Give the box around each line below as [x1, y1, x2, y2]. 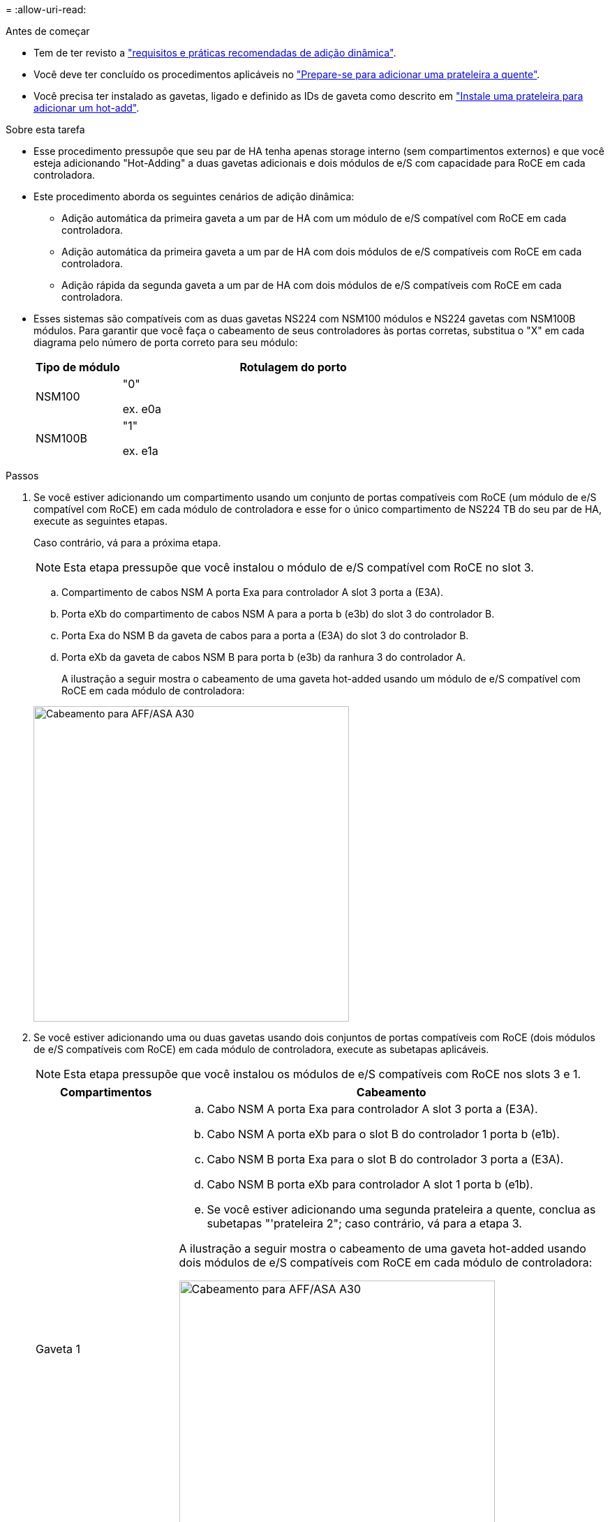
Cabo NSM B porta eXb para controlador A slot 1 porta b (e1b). [207, 1177, 533, 1191]
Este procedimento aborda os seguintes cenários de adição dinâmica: [34, 191, 355, 202]
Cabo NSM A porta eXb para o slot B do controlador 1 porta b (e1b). [207, 1127, 560, 1141]
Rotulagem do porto [239, 360, 347, 374]
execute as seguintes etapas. [34, 515, 168, 527]
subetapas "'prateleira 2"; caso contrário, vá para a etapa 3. [207, 1216, 522, 1230]
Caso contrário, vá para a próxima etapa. [34, 537, 221, 549]
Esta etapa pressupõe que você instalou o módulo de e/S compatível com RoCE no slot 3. [64, 560, 534, 574]
